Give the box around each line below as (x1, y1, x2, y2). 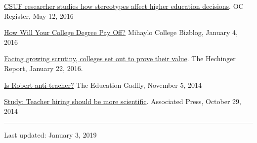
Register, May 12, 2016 (4, 10, 74, 21)
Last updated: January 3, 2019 (4, 130, 97, 140)
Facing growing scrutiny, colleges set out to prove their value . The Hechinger (4, 53, 236, 64)
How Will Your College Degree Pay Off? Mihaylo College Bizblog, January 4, (4, 27, 238, 37)
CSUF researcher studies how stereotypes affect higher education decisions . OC (4, 1, 244, 11)
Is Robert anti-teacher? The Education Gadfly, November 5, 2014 (4, 79, 202, 90)
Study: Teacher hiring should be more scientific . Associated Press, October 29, (4, 96, 241, 107)
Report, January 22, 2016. (4, 63, 83, 73)
